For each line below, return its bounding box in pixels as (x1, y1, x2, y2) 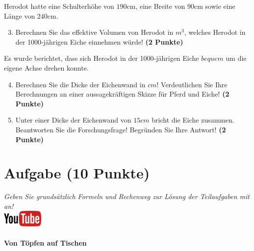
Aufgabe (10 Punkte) (4, 163, 150, 183)
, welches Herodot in (184, 27, 246, 37)
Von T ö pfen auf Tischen (4, 238, 87, 248)
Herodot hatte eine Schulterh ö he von (4, 1, 114, 11)
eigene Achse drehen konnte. (4, 62, 89, 73)
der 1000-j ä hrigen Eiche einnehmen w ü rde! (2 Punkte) (15, 36, 183, 47)
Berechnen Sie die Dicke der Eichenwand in (15, 79, 146, 89)
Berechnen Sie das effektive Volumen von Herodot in (15, 27, 174, 37)
